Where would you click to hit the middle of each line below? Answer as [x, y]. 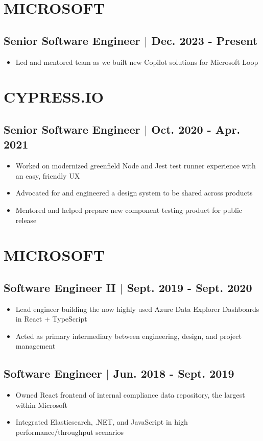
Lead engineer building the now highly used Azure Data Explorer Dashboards [137, 309]
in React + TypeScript [51, 319]
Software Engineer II [60, 287]
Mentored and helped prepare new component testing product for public [129, 210]
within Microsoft [42, 405]
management [35, 346]
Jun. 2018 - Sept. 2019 [174, 373]
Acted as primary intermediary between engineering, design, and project [128, 336]
